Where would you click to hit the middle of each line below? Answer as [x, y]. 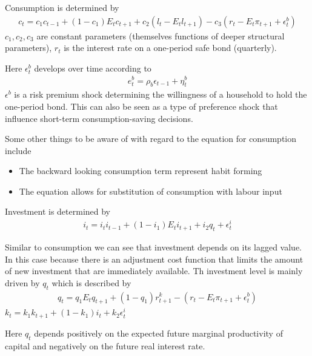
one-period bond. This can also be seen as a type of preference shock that [141, 106]
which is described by [91, 282]
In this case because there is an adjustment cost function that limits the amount [154, 259]
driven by [22, 282]
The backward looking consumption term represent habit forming [141, 171]
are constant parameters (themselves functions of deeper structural [161, 35]
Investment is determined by [58, 211]
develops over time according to [93, 68]
